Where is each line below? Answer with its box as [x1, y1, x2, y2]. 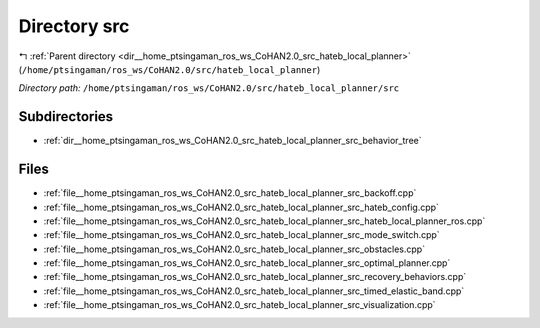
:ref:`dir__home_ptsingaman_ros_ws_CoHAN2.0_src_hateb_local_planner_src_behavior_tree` [43, 135, 422, 147]
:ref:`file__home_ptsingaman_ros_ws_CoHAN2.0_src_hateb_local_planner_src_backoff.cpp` [43, 187, 417, 199]
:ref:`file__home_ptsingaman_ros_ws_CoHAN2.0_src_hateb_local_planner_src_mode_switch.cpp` [43, 229, 440, 241]
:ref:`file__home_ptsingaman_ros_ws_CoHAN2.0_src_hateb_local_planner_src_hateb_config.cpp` [43, 201, 440, 213]
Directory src [18, 15, 130, 37]
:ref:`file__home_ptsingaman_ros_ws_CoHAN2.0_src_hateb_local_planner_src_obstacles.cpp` [43, 243, 425, 255]
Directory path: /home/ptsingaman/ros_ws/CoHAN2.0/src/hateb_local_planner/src [18, 82, 400, 94]
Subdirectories [18, 108, 114, 125]
